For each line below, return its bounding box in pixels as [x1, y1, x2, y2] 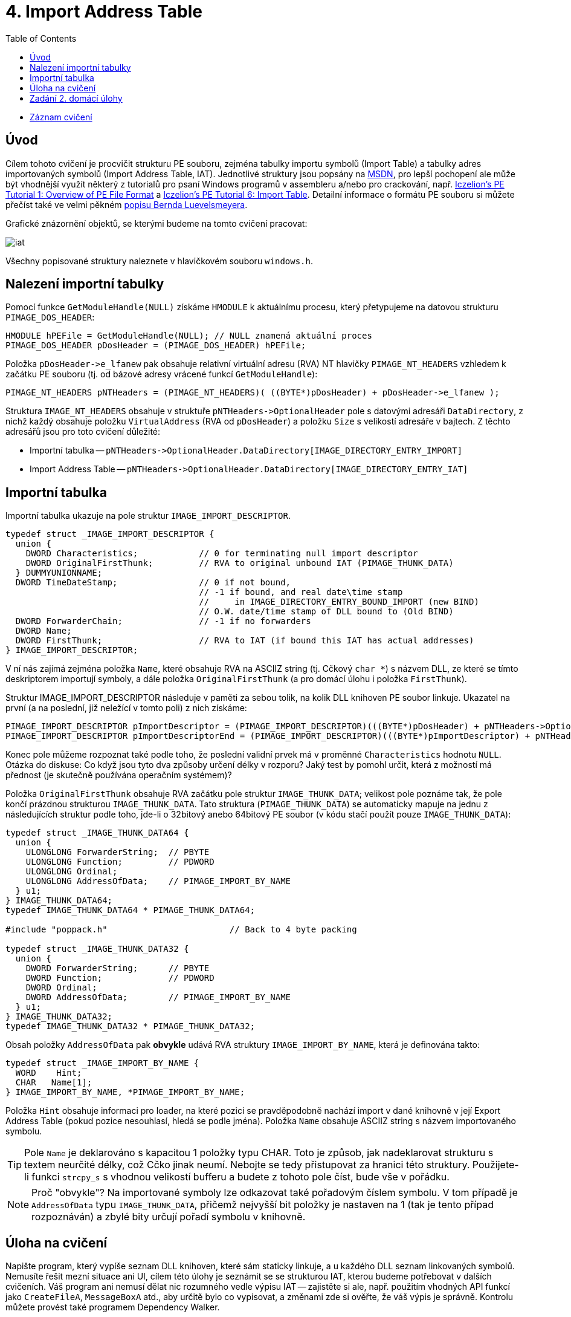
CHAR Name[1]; [15, 1078, 92, 1088]
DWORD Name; [15, 626, 72, 636]
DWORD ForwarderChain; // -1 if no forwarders [15, 616, 311, 626]
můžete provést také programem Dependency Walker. [5, 1302, 220, 1313]
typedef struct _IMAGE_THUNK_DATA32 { [5, 944, 189, 954]
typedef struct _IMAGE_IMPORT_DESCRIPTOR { [5, 529, 215, 539]
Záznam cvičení [30, 111, 92, 122]
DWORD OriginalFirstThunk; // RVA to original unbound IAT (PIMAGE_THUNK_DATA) [25, 558, 454, 568]
